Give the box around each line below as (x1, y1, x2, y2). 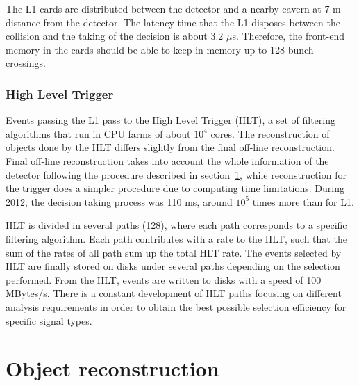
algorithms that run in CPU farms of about (6, 126, 191, 140)
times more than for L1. (252, 194, 354, 209)
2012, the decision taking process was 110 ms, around (6, 194, 233, 209)
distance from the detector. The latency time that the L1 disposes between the (6, 15, 340, 29)
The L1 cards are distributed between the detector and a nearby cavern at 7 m (6, 1, 341, 15)
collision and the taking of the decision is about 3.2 (6, 29, 224, 43)
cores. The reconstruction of (210, 126, 330, 140)
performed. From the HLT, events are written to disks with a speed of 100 (6, 272, 322, 287)
